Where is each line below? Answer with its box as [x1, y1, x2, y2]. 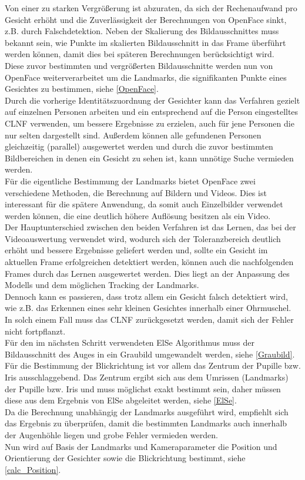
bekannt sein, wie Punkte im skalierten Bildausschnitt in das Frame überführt [5, 36, 286, 48]
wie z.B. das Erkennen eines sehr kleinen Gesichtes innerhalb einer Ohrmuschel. [5, 302, 291, 314]
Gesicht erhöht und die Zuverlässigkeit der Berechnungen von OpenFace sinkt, [5, 13, 287, 25]
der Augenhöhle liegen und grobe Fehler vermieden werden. [5, 428, 218, 441]
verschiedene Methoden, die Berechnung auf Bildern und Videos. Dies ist [5, 186, 267, 198]
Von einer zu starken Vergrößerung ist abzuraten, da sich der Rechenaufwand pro [5, 2, 297, 14]
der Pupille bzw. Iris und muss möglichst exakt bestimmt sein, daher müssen [5, 382, 281, 395]
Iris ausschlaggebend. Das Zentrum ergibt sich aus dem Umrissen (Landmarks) [5, 371, 289, 383]
